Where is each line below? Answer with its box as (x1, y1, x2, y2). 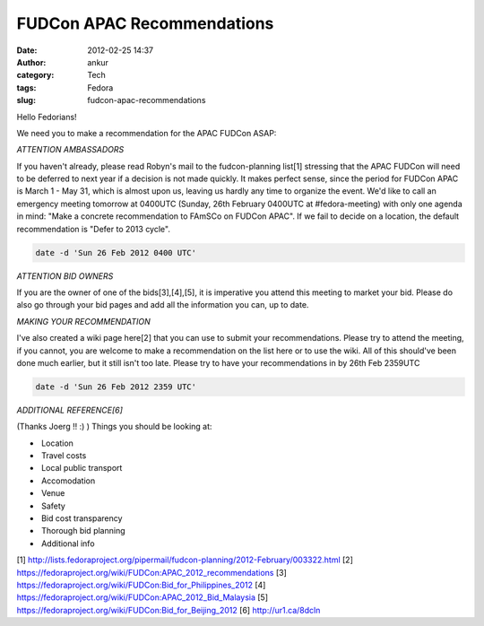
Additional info (40, 538, 95, 549)
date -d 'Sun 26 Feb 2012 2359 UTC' (35, 381, 197, 392)
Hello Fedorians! (16, 111, 77, 122)
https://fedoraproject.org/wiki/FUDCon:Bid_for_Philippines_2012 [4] (16, 579, 266, 590)
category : (16, 70, 55, 81)
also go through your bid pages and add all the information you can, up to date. (16, 300, 309, 310)
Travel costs (40, 450, 87, 461)
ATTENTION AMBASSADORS (16, 144, 125, 155)
